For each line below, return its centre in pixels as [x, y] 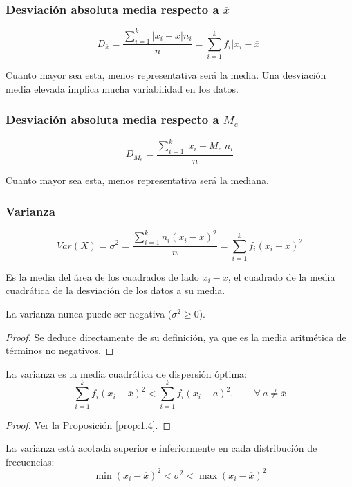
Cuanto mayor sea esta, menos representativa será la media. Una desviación [166, 75]
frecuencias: [30, 461]
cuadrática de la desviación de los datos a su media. [115, 290]
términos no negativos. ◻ [60, 350]
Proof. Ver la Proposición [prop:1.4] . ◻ [89, 424]
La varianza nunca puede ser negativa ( [89, 314]
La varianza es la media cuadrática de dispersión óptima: [126, 373]
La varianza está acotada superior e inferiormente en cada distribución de [161, 448]
